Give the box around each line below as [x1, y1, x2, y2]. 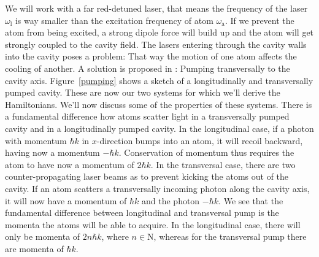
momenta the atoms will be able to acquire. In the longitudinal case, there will [5, 218, 301, 231]
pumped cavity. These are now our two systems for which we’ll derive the [5, 86, 280, 99]
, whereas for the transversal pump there [153, 230, 307, 243]
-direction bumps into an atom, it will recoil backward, [96, 134, 303, 147]
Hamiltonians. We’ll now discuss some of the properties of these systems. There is [5, 98, 312, 110]
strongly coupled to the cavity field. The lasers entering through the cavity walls [5, 37, 307, 50]
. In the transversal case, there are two [150, 158, 296, 171]
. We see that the [218, 194, 283, 207]
